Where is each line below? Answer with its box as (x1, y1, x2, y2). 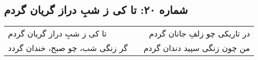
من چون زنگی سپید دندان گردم (143, 42, 250, 54)
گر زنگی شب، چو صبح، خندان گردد (8, 42, 128, 54)
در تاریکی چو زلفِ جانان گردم (149, 27, 250, 39)
